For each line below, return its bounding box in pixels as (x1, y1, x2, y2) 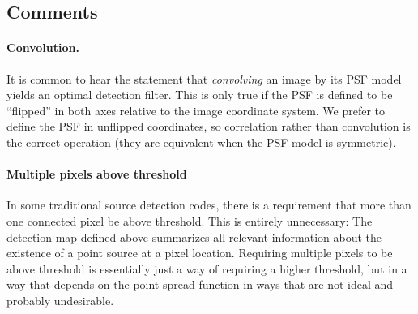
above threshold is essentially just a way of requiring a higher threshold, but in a (6, 260, 407, 277)
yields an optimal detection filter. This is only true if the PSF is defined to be (6, 86, 393, 103)
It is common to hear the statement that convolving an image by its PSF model (6, 70, 402, 87)
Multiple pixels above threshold (6, 166, 187, 183)
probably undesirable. (6, 291, 114, 308)
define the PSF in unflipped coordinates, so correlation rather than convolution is (6, 118, 411, 135)
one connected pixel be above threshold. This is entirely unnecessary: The (6, 212, 373, 229)
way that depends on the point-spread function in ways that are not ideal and (6, 276, 394, 293)
